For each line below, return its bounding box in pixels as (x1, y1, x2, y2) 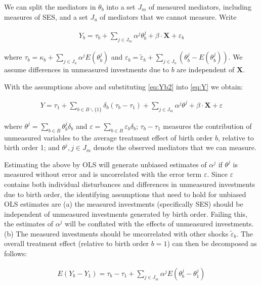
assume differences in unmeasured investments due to (4, 64, 169, 75)
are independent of (177, 64, 235, 75)
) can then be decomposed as (167, 238, 257, 249)
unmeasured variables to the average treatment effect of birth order (4, 132, 213, 142)
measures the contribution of (163, 120, 252, 131)
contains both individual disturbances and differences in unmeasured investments (4, 178, 255, 189)
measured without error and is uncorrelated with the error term (4, 169, 202, 179)
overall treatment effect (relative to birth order (4, 238, 149, 249)
